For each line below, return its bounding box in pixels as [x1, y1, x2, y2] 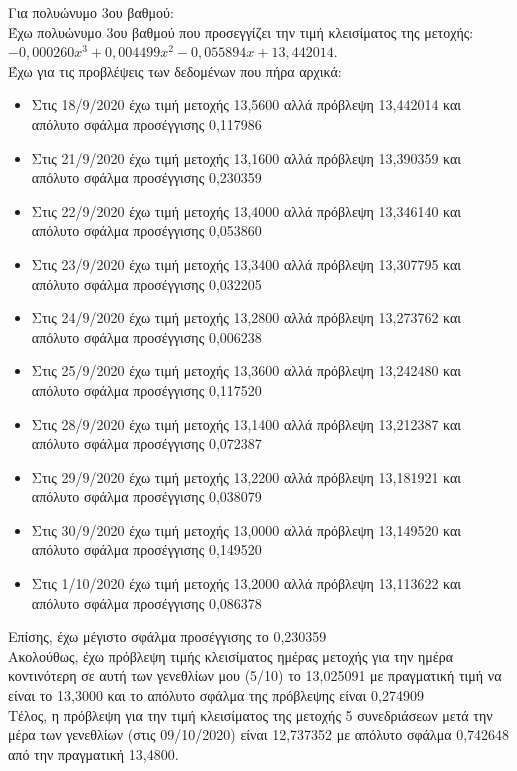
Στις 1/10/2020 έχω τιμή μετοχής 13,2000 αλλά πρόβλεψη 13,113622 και [31, 573, 462, 594]
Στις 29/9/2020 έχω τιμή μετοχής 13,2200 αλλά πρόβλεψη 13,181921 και [31, 466, 462, 487]
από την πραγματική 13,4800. [8, 743, 179, 764]
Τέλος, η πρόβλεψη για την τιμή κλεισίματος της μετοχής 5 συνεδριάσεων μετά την [8, 704, 493, 725]
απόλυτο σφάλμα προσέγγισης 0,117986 [31, 113, 262, 134]
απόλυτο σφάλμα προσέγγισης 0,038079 [31, 486, 262, 507]
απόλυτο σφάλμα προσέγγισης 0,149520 [31, 539, 262, 560]
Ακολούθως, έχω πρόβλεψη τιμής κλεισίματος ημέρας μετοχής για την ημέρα [8, 645, 454, 666]
